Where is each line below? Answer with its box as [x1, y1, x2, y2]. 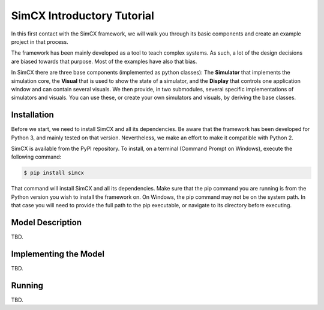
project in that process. [11, 38, 68, 45]
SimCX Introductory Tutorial [11, 9, 154, 22]
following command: [11, 153, 62, 160]
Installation [11, 110, 54, 120]
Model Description [11, 217, 82, 228]
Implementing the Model [11, 249, 105, 259]
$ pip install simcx [23, 169, 84, 177]
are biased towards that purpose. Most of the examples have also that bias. [11, 58, 197, 65]
